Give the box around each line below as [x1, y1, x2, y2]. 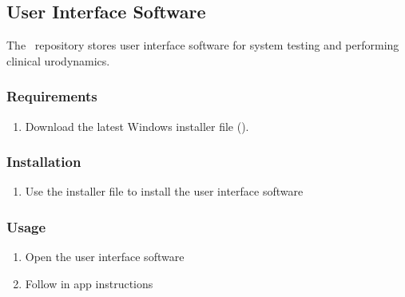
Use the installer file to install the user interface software [25, 183, 304, 200]
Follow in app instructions [25, 275, 153, 291]
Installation [6, 152, 81, 172]
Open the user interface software [25, 248, 185, 265]
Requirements [6, 86, 97, 106]
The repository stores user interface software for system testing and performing [6, 37, 399, 53]
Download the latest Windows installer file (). [25, 117, 249, 134]
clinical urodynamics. [6, 52, 110, 69]
